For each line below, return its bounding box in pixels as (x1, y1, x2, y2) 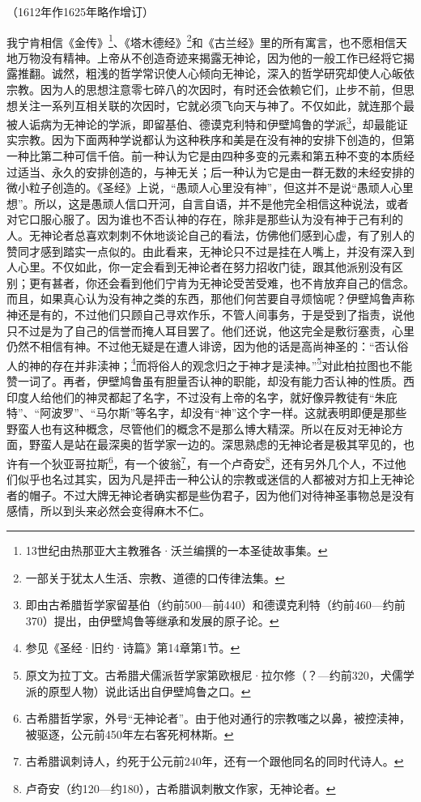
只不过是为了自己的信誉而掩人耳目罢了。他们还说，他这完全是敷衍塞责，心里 (6, 322, 415, 339)
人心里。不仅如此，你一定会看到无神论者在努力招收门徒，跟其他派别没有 (6, 258, 392, 275)
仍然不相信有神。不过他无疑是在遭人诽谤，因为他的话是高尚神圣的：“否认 (6, 338, 398, 355)
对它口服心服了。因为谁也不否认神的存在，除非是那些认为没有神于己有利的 (6, 211, 403, 228)
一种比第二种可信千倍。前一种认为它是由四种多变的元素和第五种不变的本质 (6, 147, 403, 164)
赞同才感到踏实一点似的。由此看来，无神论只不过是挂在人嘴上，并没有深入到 (6, 242, 415, 259)
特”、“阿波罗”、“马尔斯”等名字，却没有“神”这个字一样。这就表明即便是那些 (6, 404, 407, 421)
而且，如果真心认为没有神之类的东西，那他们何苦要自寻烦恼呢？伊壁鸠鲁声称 (6, 290, 415, 307)
